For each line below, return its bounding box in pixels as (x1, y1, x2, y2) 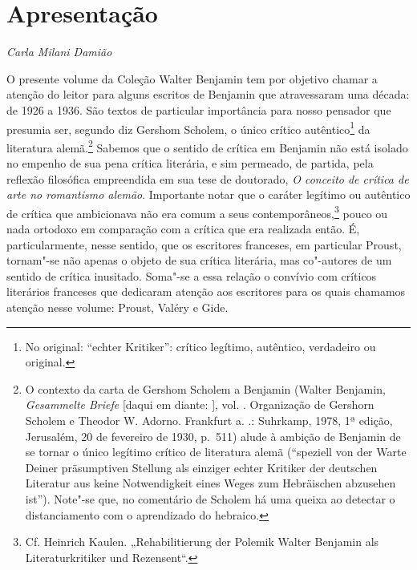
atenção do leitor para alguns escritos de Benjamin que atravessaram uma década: (6, 86, 410, 103)
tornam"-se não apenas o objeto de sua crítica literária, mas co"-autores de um (6, 252, 392, 269)
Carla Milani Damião (6, 43, 112, 60)
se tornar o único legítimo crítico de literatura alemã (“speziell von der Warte (25, 443, 407, 460)
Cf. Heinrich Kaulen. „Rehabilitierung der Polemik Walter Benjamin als (25, 533, 379, 550)
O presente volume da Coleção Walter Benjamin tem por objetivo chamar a (6, 70, 378, 87)
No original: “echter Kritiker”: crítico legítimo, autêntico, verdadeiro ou (25, 338, 376, 354)
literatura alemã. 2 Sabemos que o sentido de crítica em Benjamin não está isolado (6, 136, 408, 156)
